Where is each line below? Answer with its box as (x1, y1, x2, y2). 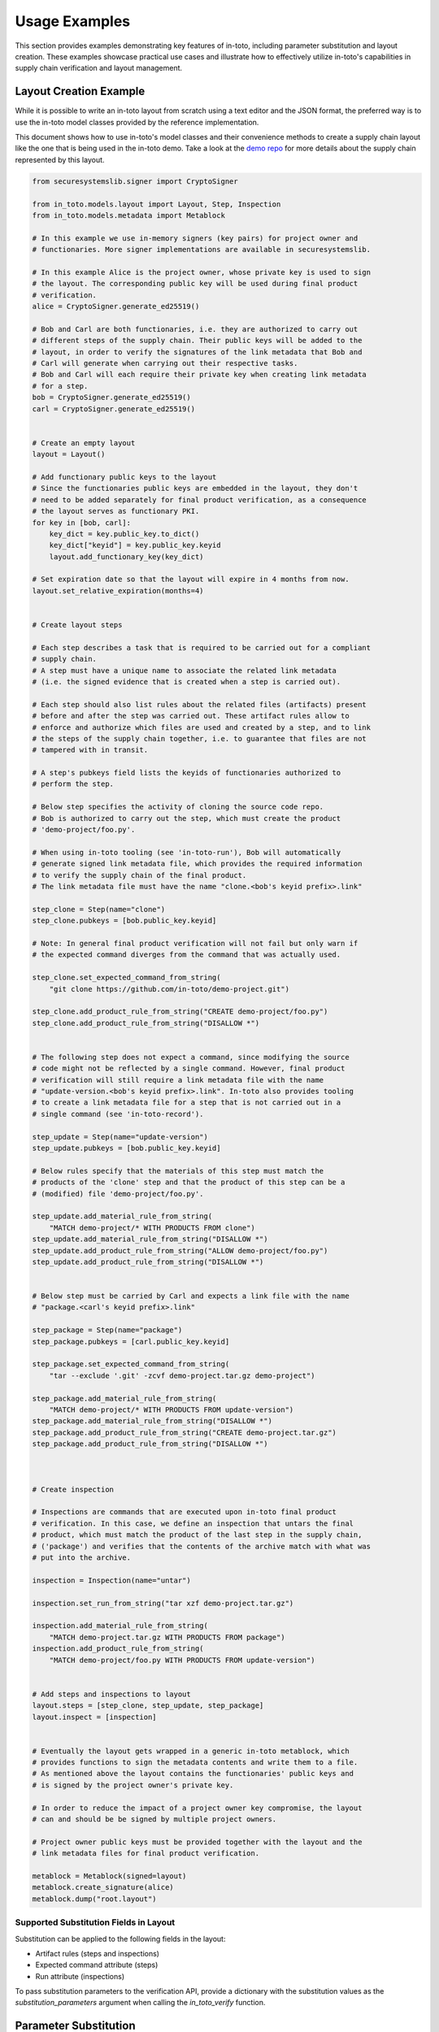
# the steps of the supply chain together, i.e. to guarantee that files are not (32, 734, 367, 743)
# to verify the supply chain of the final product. (32, 871, 247, 879)
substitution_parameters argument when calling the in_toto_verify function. (15, 1998, 266, 2008)
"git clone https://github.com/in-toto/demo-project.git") (49, 984, 290, 993)
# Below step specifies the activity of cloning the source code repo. (32, 802, 324, 812)
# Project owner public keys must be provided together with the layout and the (32, 1837, 363, 1847)
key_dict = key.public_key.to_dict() (49, 529, 200, 538)
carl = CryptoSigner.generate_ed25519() (32, 404, 195, 414)
